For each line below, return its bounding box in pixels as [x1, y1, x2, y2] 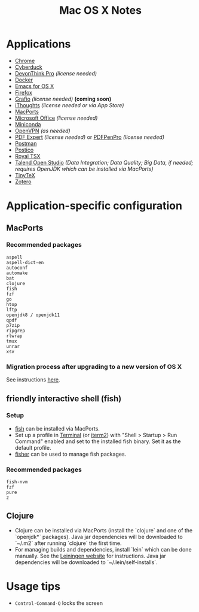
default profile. [14, 444, 51, 451]
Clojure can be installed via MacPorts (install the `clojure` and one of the [14, 526, 193, 534]
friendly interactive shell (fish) [6, 393, 122, 404]
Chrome [14, 57, 35, 64]
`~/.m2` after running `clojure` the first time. [14, 540, 122, 547]
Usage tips [6, 580, 61, 593]
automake [6, 270, 28, 276]
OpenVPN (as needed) [14, 127, 71, 134]
